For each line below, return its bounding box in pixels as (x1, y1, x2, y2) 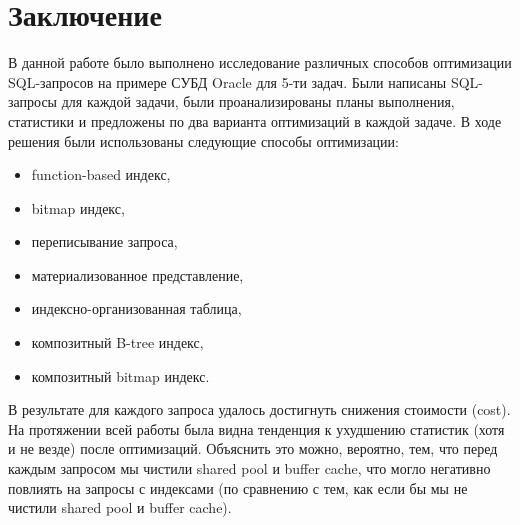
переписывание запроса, (31, 231, 178, 252)
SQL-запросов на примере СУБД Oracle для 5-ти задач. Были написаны (8, 71, 447, 92)
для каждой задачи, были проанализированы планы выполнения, (61, 91, 455, 112)
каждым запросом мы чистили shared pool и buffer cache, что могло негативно (8, 458, 491, 479)
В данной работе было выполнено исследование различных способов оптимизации (8, 52, 512, 73)
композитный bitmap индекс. (31, 365, 210, 386)
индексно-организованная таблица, (31, 298, 242, 319)
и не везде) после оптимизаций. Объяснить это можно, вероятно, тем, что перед (8, 438, 498, 459)
